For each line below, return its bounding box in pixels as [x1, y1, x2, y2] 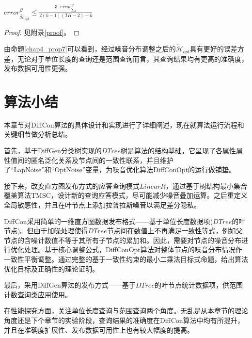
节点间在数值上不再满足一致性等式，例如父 [107, 225, 243, 236]
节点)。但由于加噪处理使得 [4, 225, 88, 236]
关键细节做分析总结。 [4, 129, 72, 139]
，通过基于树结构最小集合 [165, 180, 247, 191]
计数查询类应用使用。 [4, 289, 72, 299]
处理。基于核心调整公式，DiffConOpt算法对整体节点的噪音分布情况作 [24, 244, 242, 255]
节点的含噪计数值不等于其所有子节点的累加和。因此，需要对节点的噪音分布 [4, 235, 241, 245]
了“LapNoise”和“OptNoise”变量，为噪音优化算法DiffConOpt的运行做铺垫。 [4, 164, 236, 175]
